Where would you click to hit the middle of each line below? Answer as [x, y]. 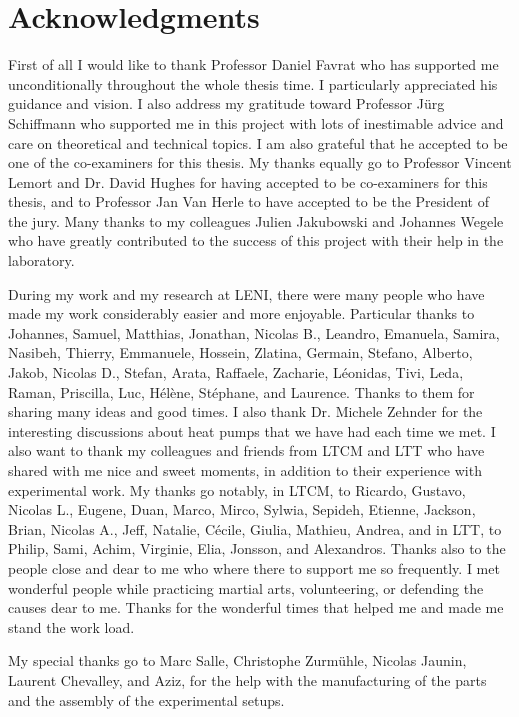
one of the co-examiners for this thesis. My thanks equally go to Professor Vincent [260, 162]
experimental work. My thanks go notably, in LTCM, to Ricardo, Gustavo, [237, 489]
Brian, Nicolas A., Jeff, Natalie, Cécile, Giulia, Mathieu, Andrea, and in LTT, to [255, 528]
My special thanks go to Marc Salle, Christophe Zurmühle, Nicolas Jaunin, [237, 660]
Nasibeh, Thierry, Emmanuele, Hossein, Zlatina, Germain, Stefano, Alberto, [240, 352]
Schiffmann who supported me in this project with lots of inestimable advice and [256, 122]
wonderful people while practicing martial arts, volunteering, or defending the [246, 587]
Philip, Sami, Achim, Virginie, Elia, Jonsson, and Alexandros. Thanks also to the [257, 548]
